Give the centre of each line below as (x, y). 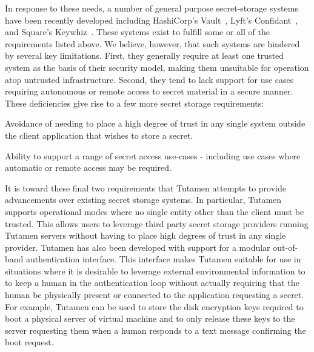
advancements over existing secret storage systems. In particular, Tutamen (143, 200)
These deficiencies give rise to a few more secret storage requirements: (135, 103)
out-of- (286, 247)
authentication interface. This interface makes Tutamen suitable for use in (164, 259)
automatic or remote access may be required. (88, 168)
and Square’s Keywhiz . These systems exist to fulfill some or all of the (137, 32)
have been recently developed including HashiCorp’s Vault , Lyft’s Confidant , (152, 20)
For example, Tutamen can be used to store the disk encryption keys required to (154, 306)
